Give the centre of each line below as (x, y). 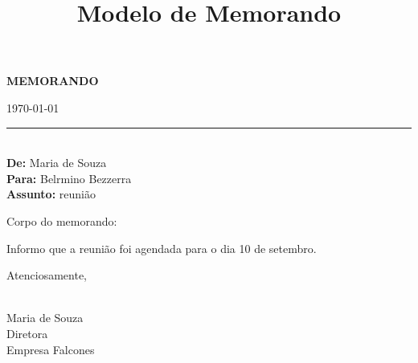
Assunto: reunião (51, 194)
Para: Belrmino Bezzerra (69, 178)
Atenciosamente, (47, 275)
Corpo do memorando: (62, 220)
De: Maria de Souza (57, 163)
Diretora (27, 333)
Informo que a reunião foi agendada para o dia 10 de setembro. (162, 248)
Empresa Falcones (51, 349)
